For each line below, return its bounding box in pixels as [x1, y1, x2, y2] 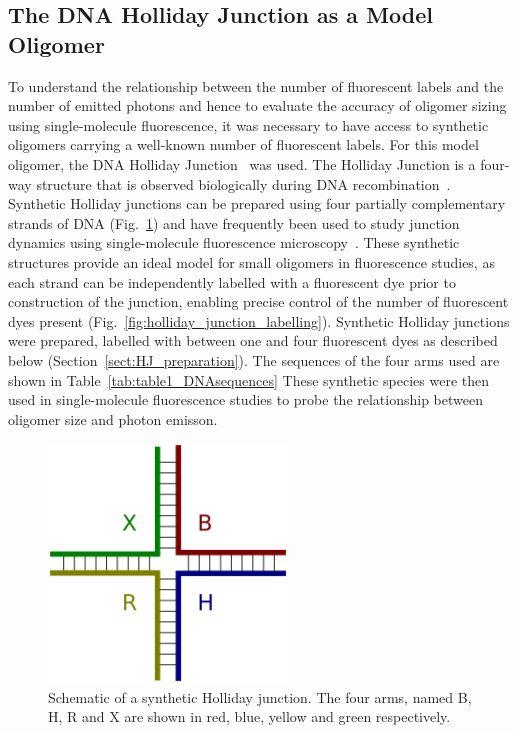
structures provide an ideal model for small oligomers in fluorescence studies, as [8, 251, 495, 272]
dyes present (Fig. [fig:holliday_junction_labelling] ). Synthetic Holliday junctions [8, 310, 510, 331]
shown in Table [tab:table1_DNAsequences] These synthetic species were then [8, 369, 490, 390]
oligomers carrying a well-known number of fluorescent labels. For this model [8, 134, 479, 155]
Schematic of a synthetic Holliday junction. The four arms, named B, [48, 686, 472, 707]
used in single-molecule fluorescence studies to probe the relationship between [8, 389, 483, 410]
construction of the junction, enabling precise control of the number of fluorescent [8, 291, 509, 312]
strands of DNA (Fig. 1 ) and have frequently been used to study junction [8, 212, 460, 233]
